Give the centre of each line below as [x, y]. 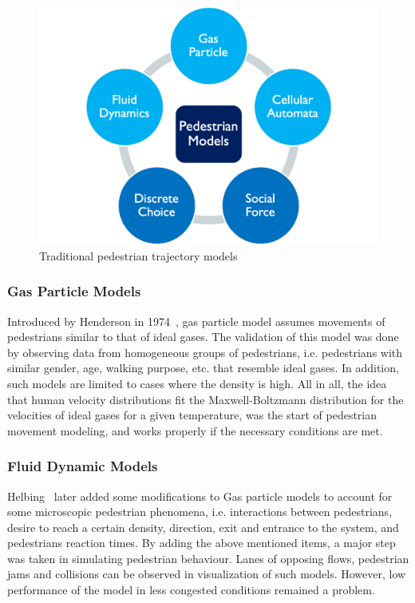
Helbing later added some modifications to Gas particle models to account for [200, 496]
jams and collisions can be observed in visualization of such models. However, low [207, 574]
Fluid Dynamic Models [83, 466]
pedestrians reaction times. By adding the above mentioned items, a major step [202, 543]
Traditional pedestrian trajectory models [138, 255]
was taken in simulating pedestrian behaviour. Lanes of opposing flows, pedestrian [208, 558]
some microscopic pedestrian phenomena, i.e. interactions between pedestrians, [200, 512]
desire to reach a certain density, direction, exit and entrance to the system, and [203, 527]
